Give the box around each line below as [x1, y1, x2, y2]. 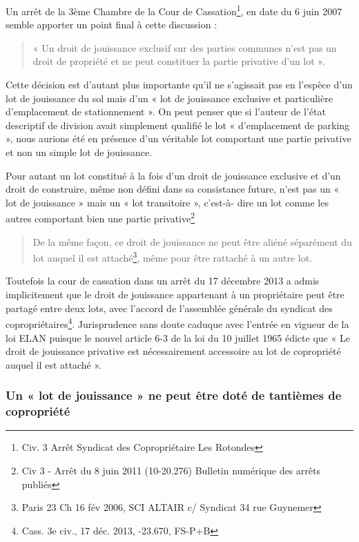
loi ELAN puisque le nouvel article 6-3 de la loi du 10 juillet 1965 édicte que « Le [6, 330, 350, 345]
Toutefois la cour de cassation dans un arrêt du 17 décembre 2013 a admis [6, 273, 320, 288]
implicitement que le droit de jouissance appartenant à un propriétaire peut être [6, 287, 345, 302]
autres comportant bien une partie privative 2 [6, 209, 195, 226]
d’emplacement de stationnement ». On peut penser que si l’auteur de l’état [6, 104, 326, 119]
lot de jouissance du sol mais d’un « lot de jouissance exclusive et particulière [6, 90, 333, 105]
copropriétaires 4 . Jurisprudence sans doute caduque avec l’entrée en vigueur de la [6, 315, 349, 331]
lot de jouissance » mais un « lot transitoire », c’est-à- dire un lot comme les [6, 195, 329, 209]
